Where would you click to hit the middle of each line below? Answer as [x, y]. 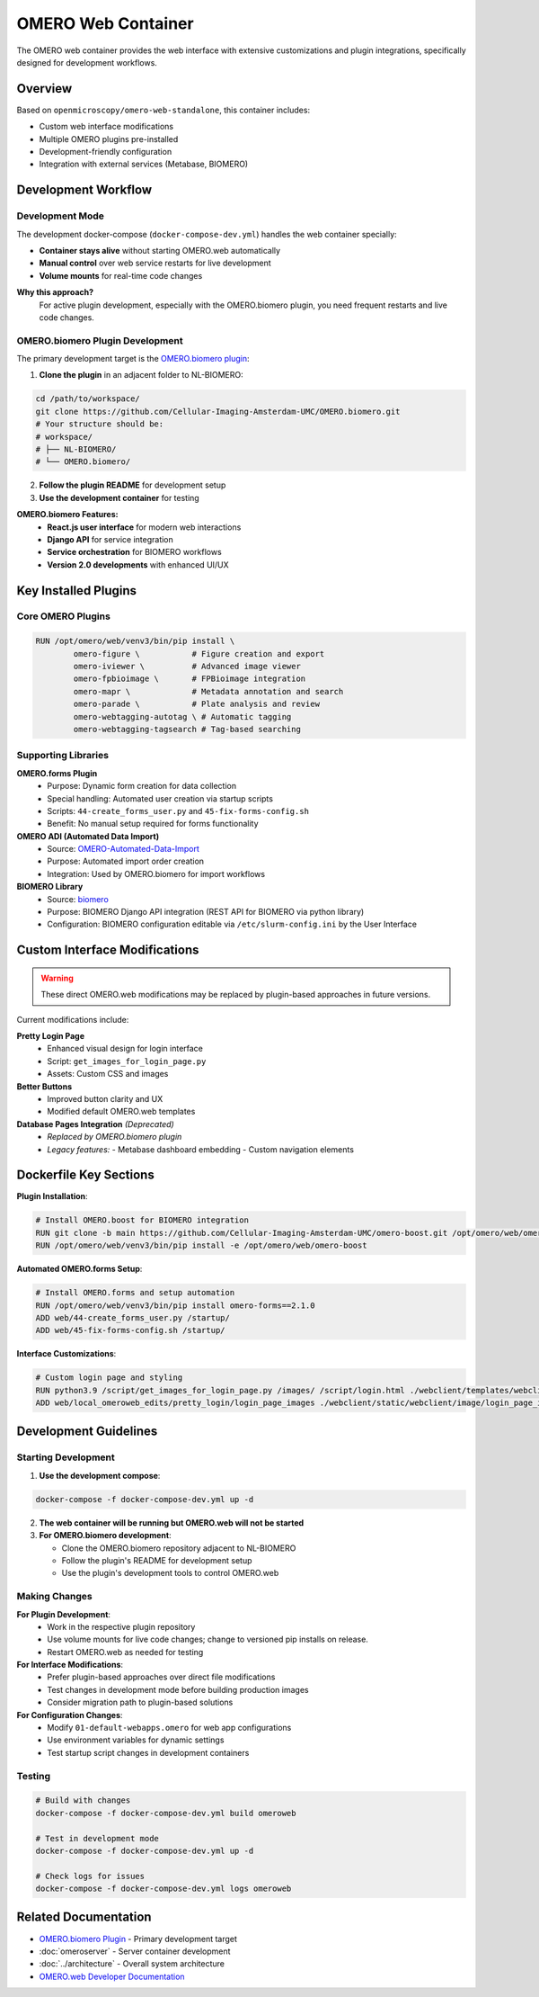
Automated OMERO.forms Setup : [80, 1269]
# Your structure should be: [100, 424]
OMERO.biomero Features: [67, 515]
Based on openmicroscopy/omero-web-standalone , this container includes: [163, 110]
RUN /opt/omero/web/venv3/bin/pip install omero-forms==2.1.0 [175, 1305]
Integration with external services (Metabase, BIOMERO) [144, 164]
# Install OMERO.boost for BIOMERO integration [142, 1220]
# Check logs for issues [90, 1876]
